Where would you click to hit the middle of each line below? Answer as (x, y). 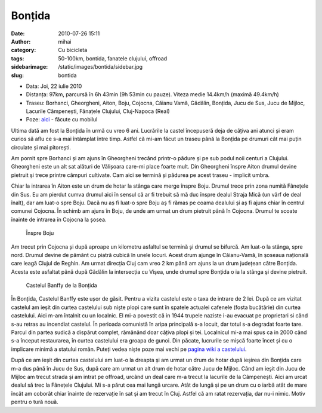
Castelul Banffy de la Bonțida (62, 285)
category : (24, 50)
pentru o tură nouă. (35, 402)
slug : (17, 75)
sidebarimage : (30, 67)
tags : (18, 58)
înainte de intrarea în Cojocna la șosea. (59, 219)
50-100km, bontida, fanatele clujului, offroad (113, 58)
